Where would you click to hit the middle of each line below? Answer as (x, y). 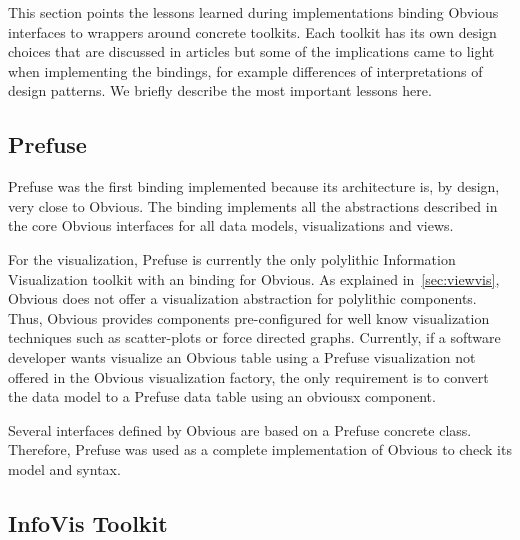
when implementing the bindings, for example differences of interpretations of (245, 70)
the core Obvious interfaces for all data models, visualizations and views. (231, 225)
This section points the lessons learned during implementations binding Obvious (253, 12)
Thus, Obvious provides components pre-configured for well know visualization (249, 317)
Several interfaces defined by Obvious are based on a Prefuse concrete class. (240, 429)
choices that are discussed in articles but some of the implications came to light (251, 51)
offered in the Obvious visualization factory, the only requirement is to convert (248, 376)
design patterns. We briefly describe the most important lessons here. (220, 90)
